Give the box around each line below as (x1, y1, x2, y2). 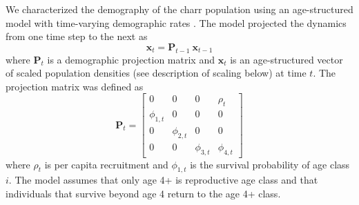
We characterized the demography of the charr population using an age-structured (6, 2, 353, 16)
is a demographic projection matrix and (47, 52, 215, 66)
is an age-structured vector (230, 52, 343, 66)
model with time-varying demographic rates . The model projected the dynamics (6, 15, 347, 30)
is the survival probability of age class (190, 157, 350, 171)
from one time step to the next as (6, 29, 148, 43)
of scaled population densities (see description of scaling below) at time (6, 66, 307, 80)
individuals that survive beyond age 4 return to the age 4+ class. (6, 186, 281, 201)
